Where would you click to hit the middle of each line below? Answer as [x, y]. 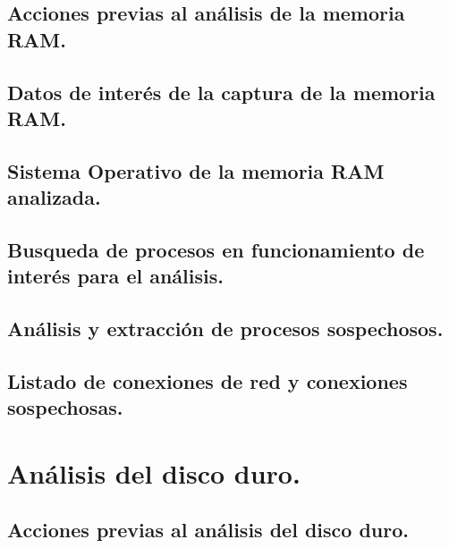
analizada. [54, 197]
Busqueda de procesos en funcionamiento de [216, 249]
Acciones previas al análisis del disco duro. [208, 530]
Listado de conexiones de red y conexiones [208, 380]
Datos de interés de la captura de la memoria [221, 92]
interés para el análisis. [115, 276]
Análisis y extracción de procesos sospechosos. [225, 329]
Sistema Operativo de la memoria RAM [196, 170]
